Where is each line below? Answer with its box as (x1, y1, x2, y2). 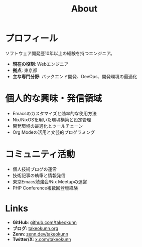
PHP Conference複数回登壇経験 (12, 185, 78, 191)
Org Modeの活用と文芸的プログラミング (12, 129, 95, 135)
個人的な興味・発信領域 (5, 93, 102, 104)
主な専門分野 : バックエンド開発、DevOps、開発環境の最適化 (12, 73, 137, 79)
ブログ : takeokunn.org (12, 225, 59, 231)
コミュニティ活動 (5, 149, 75, 160)
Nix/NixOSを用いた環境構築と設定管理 (12, 116, 91, 123)
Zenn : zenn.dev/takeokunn (12, 231, 69, 237)
